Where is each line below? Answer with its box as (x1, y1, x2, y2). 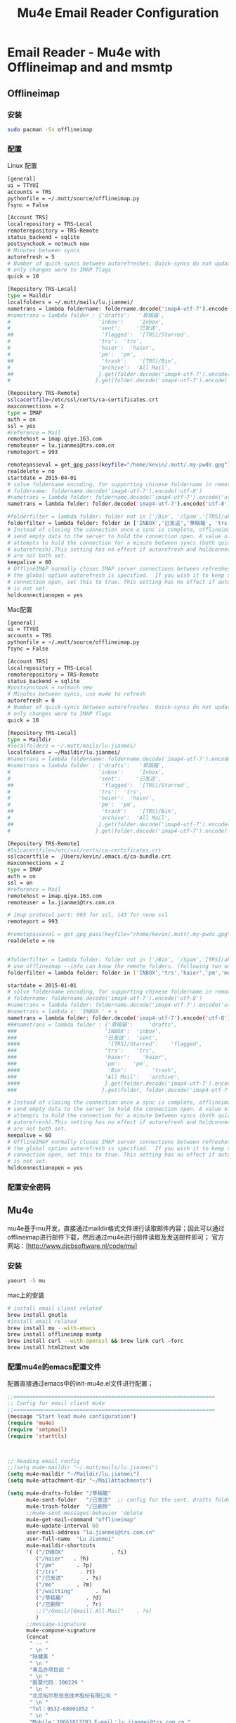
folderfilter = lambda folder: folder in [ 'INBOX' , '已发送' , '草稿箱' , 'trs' (7, 520, 231, 527)
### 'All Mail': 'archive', (7, 1073, 181, 1080)
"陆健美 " (29, 1653, 55, 1660)
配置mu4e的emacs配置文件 (7, 1362, 102, 1372)
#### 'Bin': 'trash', (7, 1067, 178, 1074)
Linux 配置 (7, 162, 37, 170)
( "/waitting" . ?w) (35, 1588, 112, 1595)
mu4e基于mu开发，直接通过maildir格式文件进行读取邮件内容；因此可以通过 (7, 1224, 225, 1233)
